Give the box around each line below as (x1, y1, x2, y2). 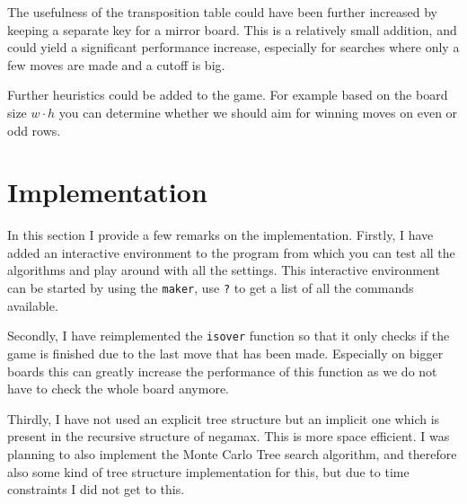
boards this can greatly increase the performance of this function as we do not (7, 361, 437, 380)
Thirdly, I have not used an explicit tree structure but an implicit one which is (7, 409, 440, 428)
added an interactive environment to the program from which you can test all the (7, 243, 455, 261)
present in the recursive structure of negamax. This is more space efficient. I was (7, 427, 450, 446)
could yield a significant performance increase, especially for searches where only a (7, 38, 460, 57)
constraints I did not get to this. (7, 480, 185, 499)
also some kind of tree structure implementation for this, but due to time (7, 462, 410, 481)
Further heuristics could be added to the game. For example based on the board (7, 85, 448, 104)
